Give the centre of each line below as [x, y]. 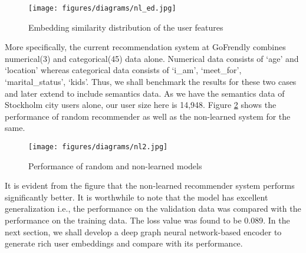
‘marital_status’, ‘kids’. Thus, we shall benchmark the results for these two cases [151, 82]
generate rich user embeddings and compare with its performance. [124, 243]
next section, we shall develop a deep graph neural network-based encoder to [143, 231]
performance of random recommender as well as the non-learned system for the [148, 116]
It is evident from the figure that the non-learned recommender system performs [150, 185]
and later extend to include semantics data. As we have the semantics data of [145, 93]
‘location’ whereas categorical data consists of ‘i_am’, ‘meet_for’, [123, 70]
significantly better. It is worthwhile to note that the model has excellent [136, 197]
